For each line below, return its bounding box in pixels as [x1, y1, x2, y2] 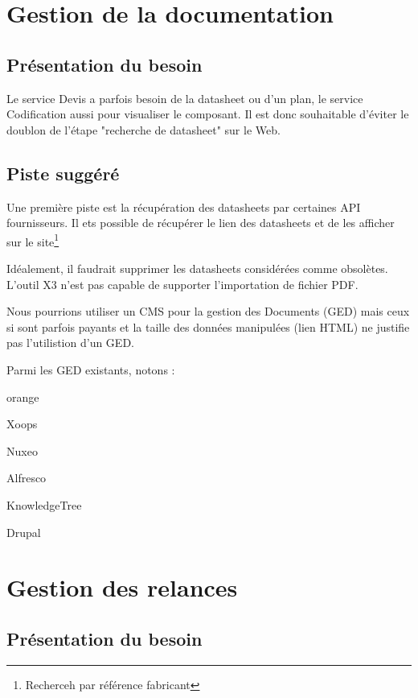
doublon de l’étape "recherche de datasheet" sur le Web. [6, 121, 281, 138]
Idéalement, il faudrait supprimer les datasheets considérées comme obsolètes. [6, 260, 388, 276]
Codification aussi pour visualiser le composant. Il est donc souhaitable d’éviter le [6, 105, 409, 122]
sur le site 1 [6, 230, 59, 250]
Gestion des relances [6, 571, 238, 604]
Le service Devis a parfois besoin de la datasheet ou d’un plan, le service [6, 89, 363, 106]
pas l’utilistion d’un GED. [6, 334, 134, 351]
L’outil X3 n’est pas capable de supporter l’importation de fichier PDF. [6, 275, 359, 292]
